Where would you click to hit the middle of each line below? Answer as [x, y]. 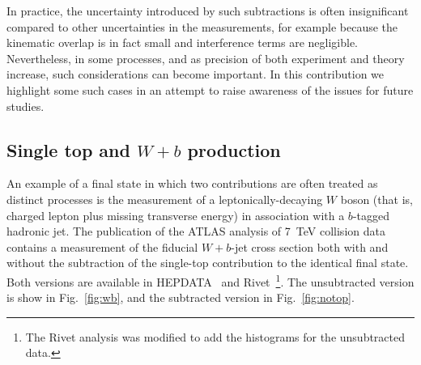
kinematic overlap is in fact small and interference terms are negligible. [183, 42]
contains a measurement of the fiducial [102, 246]
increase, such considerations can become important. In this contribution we [196, 74]
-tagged [371, 215]
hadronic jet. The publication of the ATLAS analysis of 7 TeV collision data [196, 231]
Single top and [68, 149]
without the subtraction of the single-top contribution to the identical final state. [208, 263]
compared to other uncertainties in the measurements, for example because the [202, 26]
